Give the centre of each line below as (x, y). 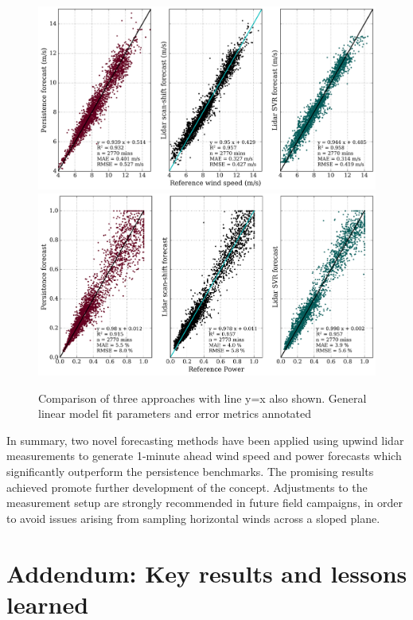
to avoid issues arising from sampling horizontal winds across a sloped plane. (193, 518)
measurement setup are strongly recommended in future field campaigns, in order (205, 503)
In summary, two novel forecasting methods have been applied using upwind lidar (205, 440)
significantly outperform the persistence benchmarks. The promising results (190, 471)
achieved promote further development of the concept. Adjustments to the (187, 487)
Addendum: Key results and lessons (207, 573)
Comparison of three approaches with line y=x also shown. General (203, 398)
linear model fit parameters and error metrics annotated (175, 413)
